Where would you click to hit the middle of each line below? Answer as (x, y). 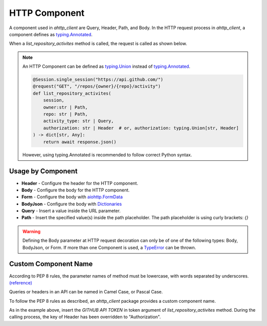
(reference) (21, 282)
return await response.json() (80, 142)
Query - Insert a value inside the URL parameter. (71, 211)
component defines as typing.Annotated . (51, 34)
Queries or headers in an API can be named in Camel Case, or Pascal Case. (86, 292)
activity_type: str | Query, (78, 121)
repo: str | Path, (66, 114)
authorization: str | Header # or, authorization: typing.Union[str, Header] (141, 128)
